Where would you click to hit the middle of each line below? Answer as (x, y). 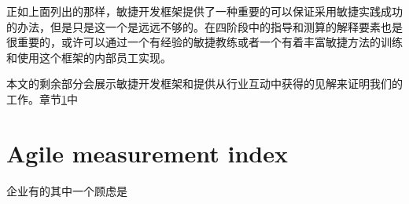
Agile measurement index (147, 153)
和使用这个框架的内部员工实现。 (89, 57)
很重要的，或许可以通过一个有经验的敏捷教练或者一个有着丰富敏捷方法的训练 (204, 42)
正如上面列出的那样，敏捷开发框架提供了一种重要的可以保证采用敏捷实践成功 (204, 11)
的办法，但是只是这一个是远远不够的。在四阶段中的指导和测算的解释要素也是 (204, 26)
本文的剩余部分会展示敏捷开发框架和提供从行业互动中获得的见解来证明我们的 (204, 84)
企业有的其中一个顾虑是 (67, 190)
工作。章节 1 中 (42, 98)
